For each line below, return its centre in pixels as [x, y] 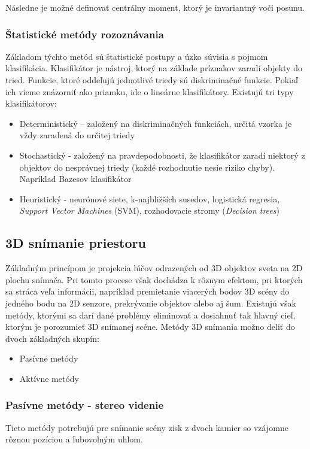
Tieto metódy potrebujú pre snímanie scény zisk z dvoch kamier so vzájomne [147, 427]
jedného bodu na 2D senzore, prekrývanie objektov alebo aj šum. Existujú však [151, 303]
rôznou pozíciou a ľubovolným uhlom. [74, 439]
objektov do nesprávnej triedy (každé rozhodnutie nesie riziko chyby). [147, 167]
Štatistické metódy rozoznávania [85, 34]
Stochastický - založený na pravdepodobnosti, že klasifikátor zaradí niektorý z [162, 155]
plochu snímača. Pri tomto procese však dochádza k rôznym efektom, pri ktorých [154, 279]
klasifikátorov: [31, 103]
